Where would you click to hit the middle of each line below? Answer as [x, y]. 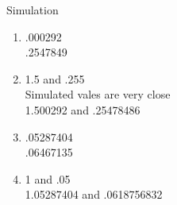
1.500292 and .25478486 [83, 109]
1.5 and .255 [55, 78]
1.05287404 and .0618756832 [94, 194]
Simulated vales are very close [98, 94]
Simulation [33, 10]
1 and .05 [48, 178]
